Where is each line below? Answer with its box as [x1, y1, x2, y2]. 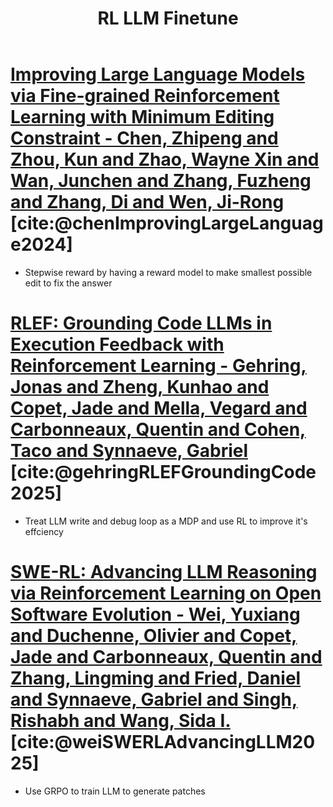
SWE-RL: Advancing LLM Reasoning [10, 561, 318, 584]
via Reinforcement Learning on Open [10, 582, 322, 605]
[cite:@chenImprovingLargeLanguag [10, 212, 324, 235]
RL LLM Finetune [97, 7, 239, 30]
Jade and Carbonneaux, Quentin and [10, 646, 323, 669]
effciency [24, 525, 64, 537]
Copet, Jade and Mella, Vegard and [10, 397, 308, 420]
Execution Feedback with [10, 333, 225, 356]
